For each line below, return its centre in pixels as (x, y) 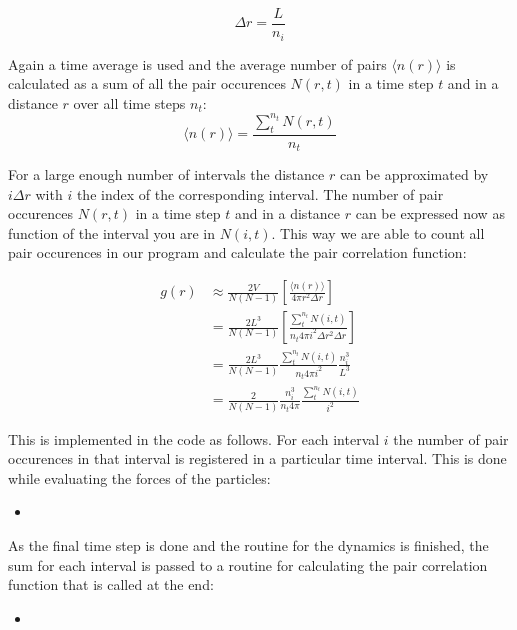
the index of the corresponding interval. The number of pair (260, 193)
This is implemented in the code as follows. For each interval (194, 438)
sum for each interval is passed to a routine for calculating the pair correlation (248, 564)
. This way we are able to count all (378, 232)
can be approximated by (414, 174)
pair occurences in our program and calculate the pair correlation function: (237, 252)
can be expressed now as (430, 213)
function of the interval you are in (111, 232)
